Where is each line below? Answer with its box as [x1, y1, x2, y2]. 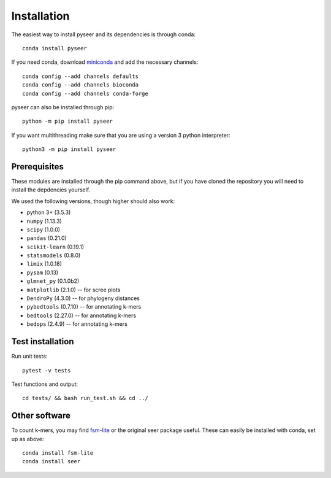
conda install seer [22, 458, 81, 465]
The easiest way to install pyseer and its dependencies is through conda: [11, 31, 196, 38]
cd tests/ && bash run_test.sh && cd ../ [22, 395, 148, 402]
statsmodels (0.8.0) [26, 252, 81, 259]
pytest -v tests [22, 367, 71, 374]
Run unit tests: [11, 353, 48, 360]
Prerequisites [11, 161, 64, 172]
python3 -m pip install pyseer [22, 146, 116, 153]
